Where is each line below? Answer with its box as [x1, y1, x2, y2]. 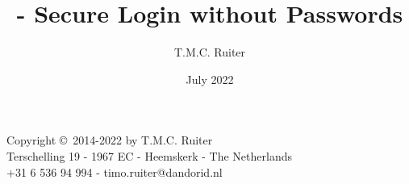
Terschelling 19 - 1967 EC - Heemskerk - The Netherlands [6, 147, 292, 164]
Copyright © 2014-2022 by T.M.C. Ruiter [6, 132, 213, 148]
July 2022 [186, 70, 234, 87]
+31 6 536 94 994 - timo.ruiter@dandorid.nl [6, 163, 223, 180]
